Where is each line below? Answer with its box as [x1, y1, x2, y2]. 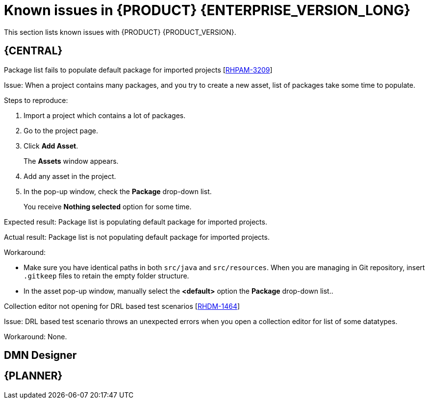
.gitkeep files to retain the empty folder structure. [24, 271, 189, 280]
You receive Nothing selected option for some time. [24, 202, 192, 211]
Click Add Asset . [24, 141, 78, 150]
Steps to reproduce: [4, 96, 68, 104]
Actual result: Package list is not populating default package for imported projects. [4, 232, 270, 241]
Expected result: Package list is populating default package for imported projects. [4, 217, 267, 226]
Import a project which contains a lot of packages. [24, 111, 186, 120]
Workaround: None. [4, 332, 67, 341]
